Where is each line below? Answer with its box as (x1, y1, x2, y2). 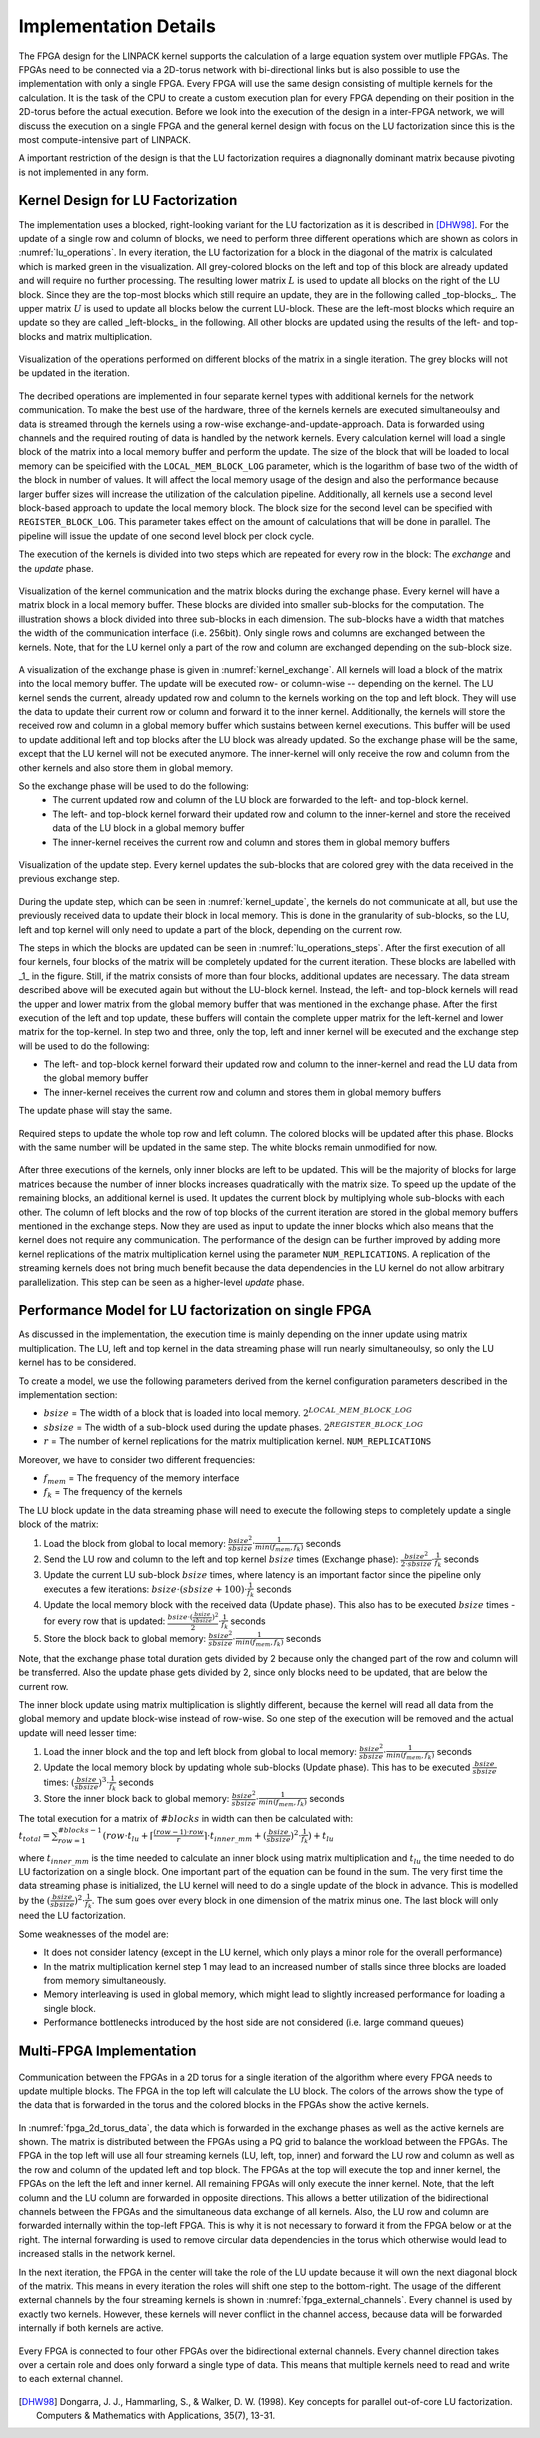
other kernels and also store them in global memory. (18, 761, 234, 774)
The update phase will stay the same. (18, 1105, 173, 1117)
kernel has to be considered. (18, 1356, 137, 1369)
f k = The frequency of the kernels (43, 1486, 183, 1500)
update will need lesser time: (18, 1726, 137, 1739)
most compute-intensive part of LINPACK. (18, 133, 192, 145)
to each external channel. (18, 2373, 124, 2385)
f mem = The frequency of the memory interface (43, 1471, 240, 1486)
